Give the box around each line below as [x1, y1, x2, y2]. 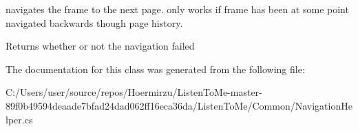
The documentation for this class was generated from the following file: [6, 61, 305, 76]
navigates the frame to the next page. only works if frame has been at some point [6, 2, 349, 16]
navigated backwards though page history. [6, 15, 183, 30]
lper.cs [6, 112, 33, 126]
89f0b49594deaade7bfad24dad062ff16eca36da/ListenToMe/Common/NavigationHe [6, 98, 352, 112]
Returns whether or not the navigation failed [6, 39, 195, 53]
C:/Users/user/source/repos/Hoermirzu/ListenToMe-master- [6, 85, 262, 99]
